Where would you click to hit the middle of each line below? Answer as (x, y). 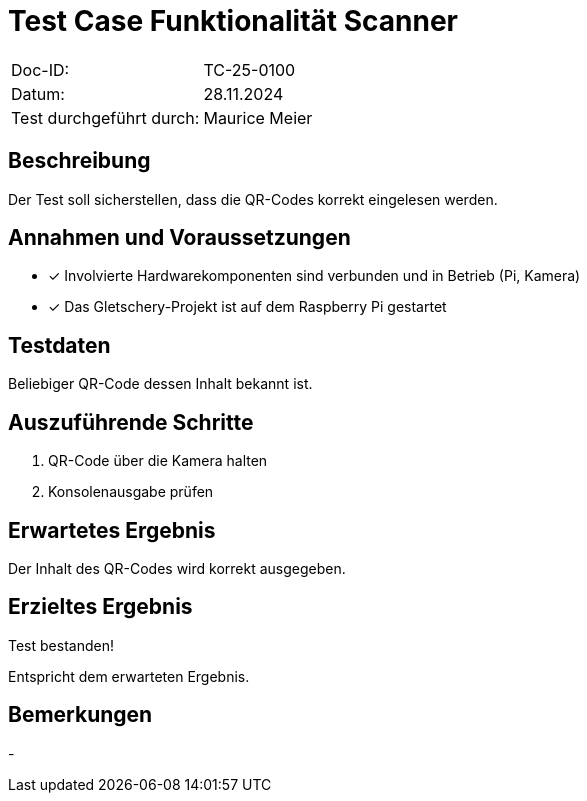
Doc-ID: (40, 69)
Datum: (38, 93)
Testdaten (59, 345)
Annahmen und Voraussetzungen (179, 238)
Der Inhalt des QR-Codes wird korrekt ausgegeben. (177, 568)
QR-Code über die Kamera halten (158, 461)
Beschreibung (79, 161)
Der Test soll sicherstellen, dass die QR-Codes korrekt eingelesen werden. (253, 199)
